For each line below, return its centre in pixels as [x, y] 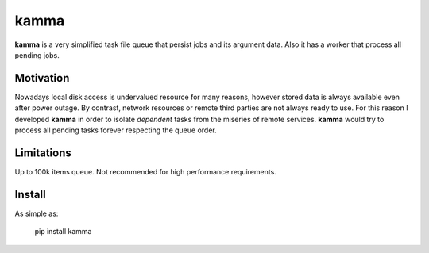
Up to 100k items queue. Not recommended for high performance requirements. [146, 171]
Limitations [43, 153]
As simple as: [37, 213]
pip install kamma [63, 232]
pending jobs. [37, 55]
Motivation [42, 78]
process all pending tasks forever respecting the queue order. [116, 130]
